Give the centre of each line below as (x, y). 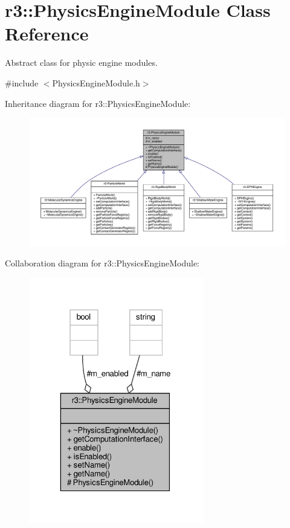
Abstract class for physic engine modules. (81, 63)
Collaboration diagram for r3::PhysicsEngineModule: (102, 263)
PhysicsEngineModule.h (96, 82)
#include (22, 82)
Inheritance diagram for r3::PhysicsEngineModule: (98, 103)
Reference (47, 34)
